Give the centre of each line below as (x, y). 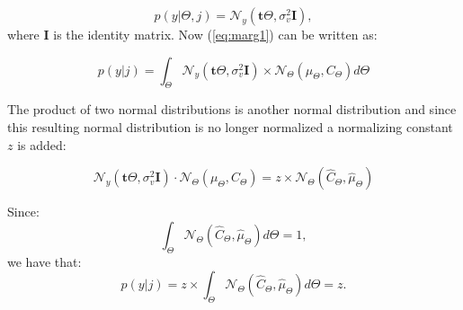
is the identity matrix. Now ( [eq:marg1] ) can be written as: (215, 34)
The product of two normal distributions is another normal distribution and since (232, 109)
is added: (42, 144)
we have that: (45, 261)
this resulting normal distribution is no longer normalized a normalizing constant (230, 126)
